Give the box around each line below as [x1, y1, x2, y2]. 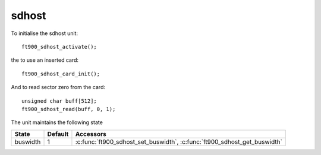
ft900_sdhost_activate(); [21, 43, 97, 50]
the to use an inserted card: [11, 56, 79, 64]
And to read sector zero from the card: [11, 84, 105, 91]
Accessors [75, 129, 107, 138]
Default [47, 129, 69, 138]
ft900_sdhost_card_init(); [21, 70, 100, 77]
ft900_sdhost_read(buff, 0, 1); [21, 106, 116, 112]
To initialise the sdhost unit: [11, 30, 78, 37]
